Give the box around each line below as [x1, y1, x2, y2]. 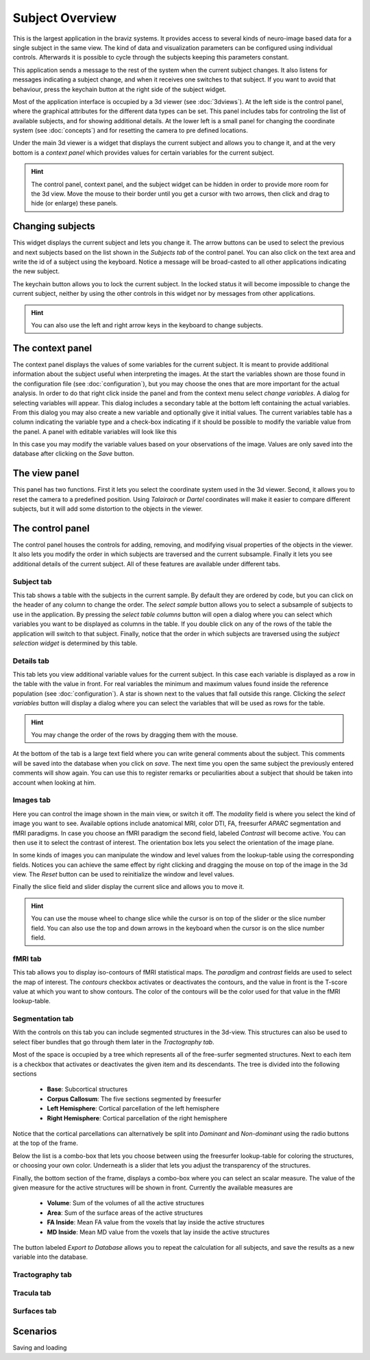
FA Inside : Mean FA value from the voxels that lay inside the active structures [47, 1218, 265, 1226]
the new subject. [12, 267, 60, 275]
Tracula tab [12, 1288, 51, 1298]
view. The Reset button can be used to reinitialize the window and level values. [12, 870, 234, 879]
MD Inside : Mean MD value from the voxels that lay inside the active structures [47, 1228, 270, 1236]
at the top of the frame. [12, 1139, 78, 1147]
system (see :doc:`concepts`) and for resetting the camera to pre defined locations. [12, 127, 248, 135]
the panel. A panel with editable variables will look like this [12, 427, 177, 436]
